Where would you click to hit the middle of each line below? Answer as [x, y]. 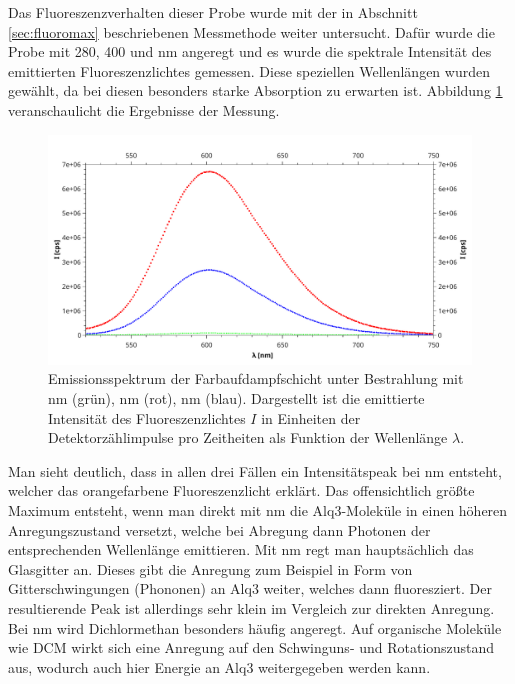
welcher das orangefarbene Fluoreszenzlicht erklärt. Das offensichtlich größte [241, 490]
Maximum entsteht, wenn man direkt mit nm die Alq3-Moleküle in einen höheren [258, 509]
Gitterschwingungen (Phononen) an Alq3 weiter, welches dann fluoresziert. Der [250, 588]
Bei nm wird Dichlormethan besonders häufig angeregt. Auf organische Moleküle [255, 627]
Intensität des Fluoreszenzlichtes [147, 417]
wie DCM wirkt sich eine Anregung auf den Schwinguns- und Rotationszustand [251, 647]
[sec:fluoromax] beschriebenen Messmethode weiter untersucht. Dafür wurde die [251, 31]
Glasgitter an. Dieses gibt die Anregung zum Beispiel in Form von [210, 568]
